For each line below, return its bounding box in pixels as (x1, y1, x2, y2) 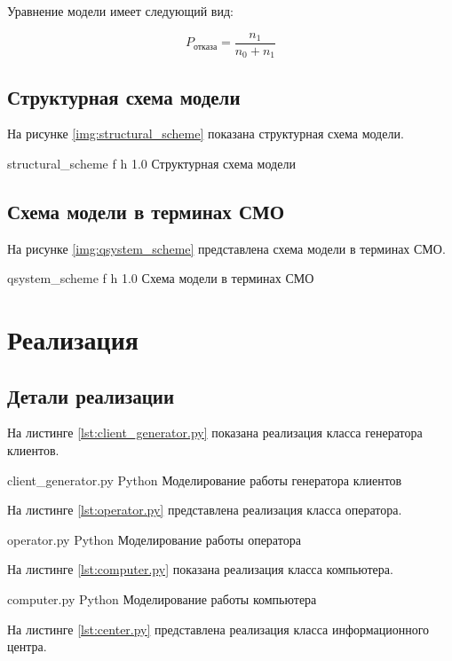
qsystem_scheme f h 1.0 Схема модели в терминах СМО (7, 269, 314, 287)
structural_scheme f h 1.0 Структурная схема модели (7, 153, 296, 172)
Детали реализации (7, 382, 175, 409)
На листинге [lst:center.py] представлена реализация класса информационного (7, 619, 430, 638)
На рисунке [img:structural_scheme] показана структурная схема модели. (7, 124, 404, 143)
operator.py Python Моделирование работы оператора (7, 530, 301, 548)
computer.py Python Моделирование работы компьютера (7, 590, 317, 609)
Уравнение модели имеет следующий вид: (7, 2, 234, 20)
